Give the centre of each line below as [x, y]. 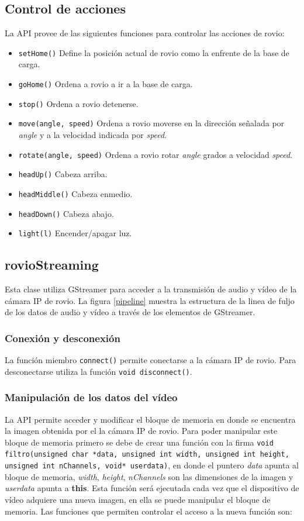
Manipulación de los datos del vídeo [91, 397]
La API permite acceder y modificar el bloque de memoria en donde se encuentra [150, 419]
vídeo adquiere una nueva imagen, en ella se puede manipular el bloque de [138, 499]
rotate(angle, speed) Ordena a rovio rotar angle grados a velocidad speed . [156, 154]
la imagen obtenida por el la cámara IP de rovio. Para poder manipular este [141, 431]
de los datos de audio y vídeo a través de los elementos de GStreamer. [130, 312]
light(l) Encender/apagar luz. [75, 233]
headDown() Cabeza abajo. [66, 213]
